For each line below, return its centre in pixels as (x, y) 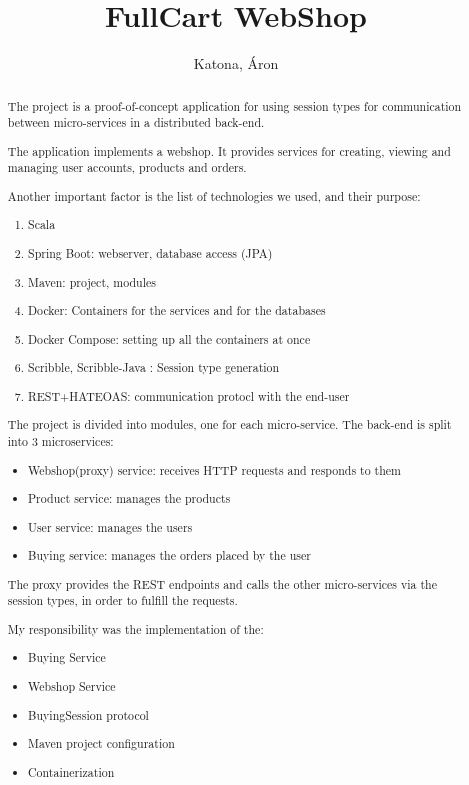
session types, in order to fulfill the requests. (122, 600)
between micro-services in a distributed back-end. (136, 122)
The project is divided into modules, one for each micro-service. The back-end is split (229, 424)
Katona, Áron (236, 63)
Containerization (71, 771)
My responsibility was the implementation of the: (135, 628)
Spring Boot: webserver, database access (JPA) (150, 253)
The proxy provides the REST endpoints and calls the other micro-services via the (222, 583)
